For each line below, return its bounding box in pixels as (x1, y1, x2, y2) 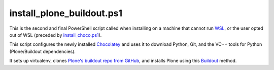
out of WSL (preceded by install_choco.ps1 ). (9, 32, 102, 38)
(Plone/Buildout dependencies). (9, 48, 76, 54)
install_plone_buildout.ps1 (9, 8, 123, 19)
